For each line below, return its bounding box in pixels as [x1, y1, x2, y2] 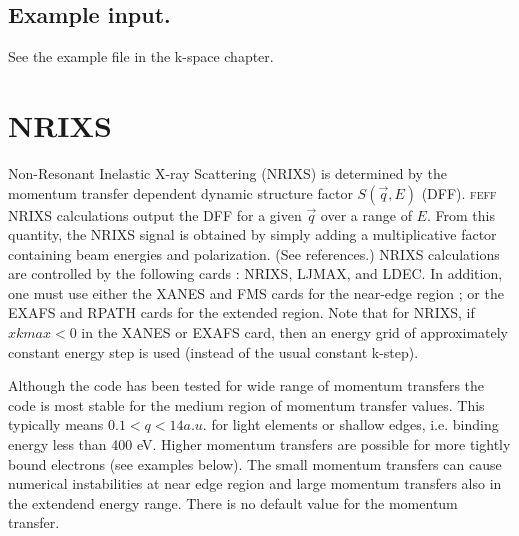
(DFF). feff [421, 182, 497, 203]
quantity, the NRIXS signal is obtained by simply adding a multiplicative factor [8, 224, 497, 245]
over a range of [320, 204, 412, 225]
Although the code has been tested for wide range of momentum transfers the [8, 375, 485, 396]
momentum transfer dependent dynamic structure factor [8, 182, 353, 203]
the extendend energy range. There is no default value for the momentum [8, 492, 458, 513]
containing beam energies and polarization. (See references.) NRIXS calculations [8, 243, 500, 264]
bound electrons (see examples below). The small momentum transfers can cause [8, 453, 502, 474]
